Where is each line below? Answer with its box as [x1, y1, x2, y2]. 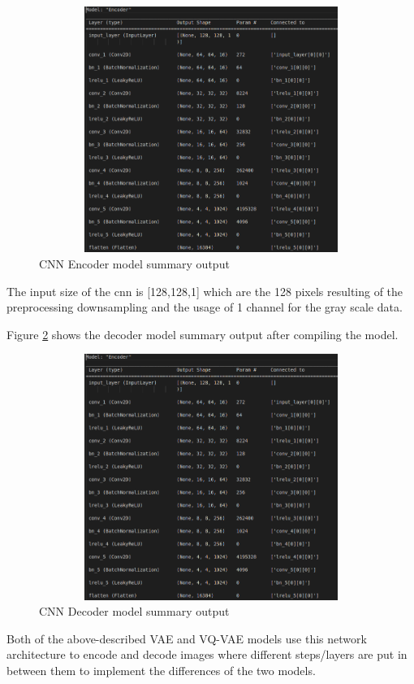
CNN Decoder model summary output [39, 603, 230, 620]
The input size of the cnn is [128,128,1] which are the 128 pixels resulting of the [6, 282, 403, 299]
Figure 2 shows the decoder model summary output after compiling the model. [6, 325, 399, 342]
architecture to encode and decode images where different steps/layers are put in [6, 646, 408, 663]
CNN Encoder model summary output [39, 255, 230, 272]
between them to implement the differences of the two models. [6, 662, 316, 679]
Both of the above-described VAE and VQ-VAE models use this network [6, 630, 367, 647]
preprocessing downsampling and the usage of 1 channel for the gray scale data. [6, 298, 403, 316]
